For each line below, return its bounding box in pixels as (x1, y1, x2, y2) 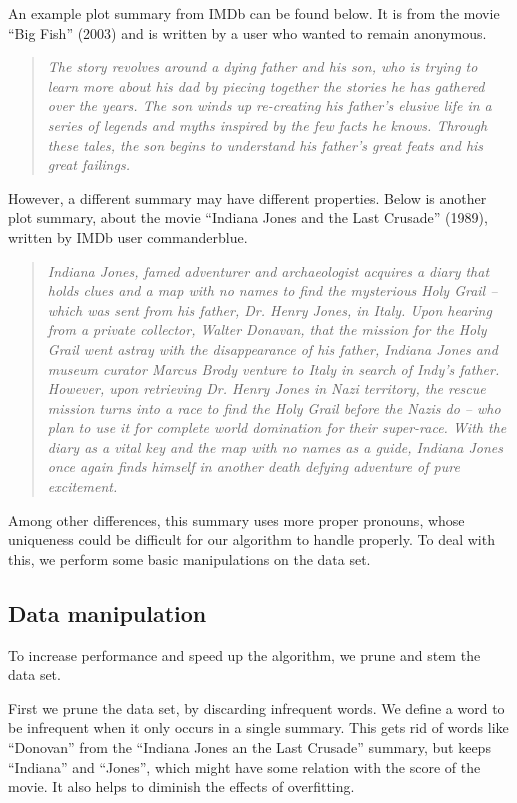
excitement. (47, 476, 118, 497)
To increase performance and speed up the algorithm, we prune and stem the (8, 644, 481, 665)
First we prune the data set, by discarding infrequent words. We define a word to (8, 697, 505, 718)
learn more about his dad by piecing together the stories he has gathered (47, 75, 485, 96)
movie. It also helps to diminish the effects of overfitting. (8, 776, 355, 797)
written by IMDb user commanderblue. (8, 226, 248, 247)
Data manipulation (8, 597, 207, 628)
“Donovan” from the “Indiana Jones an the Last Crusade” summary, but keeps (8, 737, 491, 758)
